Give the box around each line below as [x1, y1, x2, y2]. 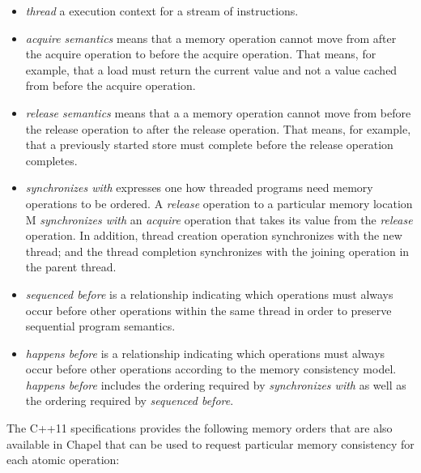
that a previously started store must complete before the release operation [25, 136, 393, 153]
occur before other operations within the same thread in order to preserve [25, 301, 392, 318]
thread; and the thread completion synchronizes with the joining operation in [25, 242, 410, 259]
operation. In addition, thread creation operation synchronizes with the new [25, 227, 402, 244]
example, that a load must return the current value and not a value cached [25, 61, 398, 78]
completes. [25, 151, 78, 168]
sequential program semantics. [25, 317, 176, 335]
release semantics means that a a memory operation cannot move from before [25, 104, 411, 121]
